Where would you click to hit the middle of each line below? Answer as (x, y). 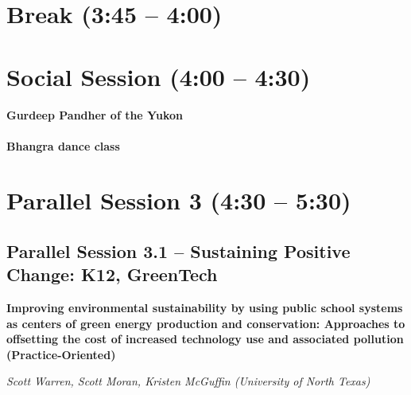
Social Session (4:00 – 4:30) (159, 76)
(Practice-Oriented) (61, 354)
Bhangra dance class (63, 145)
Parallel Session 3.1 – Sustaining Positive (178, 250)
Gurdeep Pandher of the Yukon (95, 115)
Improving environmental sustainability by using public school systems (205, 308)
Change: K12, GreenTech (112, 274)
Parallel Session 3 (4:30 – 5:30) (179, 200)
